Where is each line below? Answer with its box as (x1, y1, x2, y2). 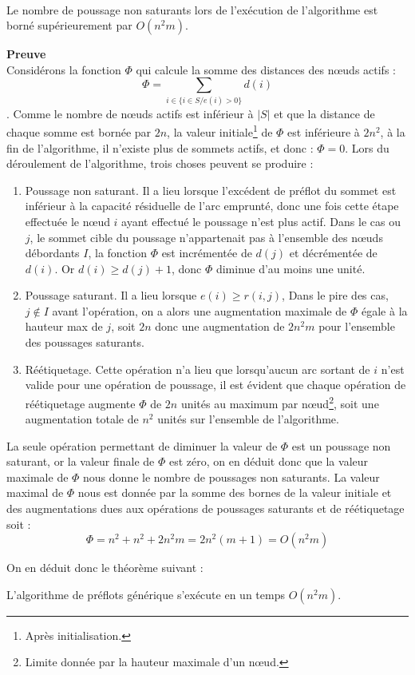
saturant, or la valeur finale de (6, 453, 155, 470)
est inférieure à (287, 123, 360, 140)
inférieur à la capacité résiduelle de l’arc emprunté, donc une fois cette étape (25, 197, 399, 214)
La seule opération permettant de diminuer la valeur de (6, 437, 278, 454)
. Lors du (345, 139, 389, 156)
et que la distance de (274, 105, 375, 121)
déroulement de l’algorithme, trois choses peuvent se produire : (6, 155, 314, 172)
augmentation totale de (25, 411, 139, 427)
